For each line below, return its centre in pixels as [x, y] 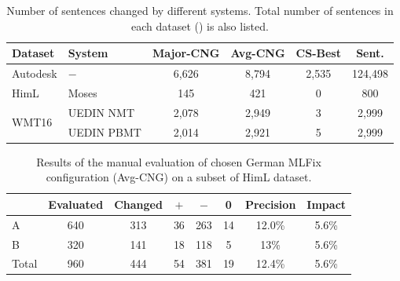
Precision [270, 204]
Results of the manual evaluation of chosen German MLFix [179, 161]
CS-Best [318, 53]
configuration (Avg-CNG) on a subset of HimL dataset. [179, 177]
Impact [327, 204]
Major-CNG [186, 53]
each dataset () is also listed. [200, 26]
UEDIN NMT [101, 112]
